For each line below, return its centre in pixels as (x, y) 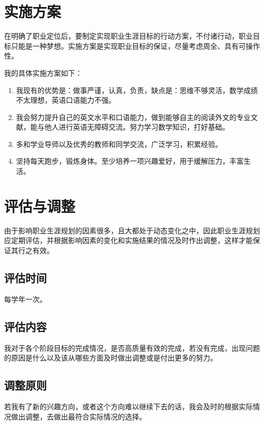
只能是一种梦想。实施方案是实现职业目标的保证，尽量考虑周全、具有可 (128, 45)
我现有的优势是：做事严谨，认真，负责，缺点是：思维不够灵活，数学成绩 (137, 90)
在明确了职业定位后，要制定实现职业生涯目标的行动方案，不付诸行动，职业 (128, 36)
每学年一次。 (25, 299)
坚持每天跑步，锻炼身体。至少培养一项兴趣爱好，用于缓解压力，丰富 (130, 161)
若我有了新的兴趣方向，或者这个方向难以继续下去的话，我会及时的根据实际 (128, 406)
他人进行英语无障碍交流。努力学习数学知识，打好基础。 (137, 127)
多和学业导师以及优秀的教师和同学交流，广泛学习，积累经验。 (119, 144)
